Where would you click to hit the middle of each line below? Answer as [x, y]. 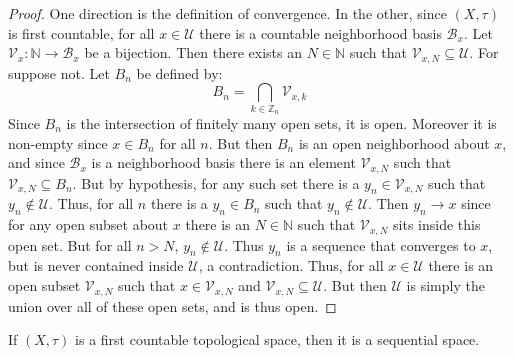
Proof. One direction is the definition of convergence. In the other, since [227, 13]
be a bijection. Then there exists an [193, 52]
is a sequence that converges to [381, 244]
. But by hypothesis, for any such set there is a [216, 182]
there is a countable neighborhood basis [320, 32]
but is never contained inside [96, 265]
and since [36, 162]
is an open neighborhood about [394, 142]
